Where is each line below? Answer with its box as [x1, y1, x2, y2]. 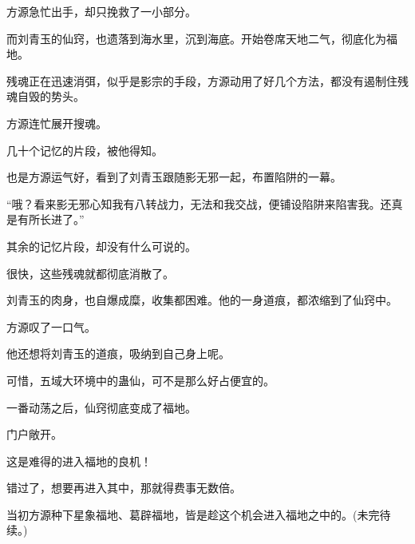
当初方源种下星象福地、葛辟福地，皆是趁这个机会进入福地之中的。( [6, 506, 358, 522]
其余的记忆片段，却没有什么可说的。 [6, 237, 196, 254]
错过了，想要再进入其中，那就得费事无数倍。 [6, 479, 241, 496]
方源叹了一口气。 [6, 318, 96, 335]
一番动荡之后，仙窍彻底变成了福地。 [6, 399, 196, 415]
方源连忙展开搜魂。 [6, 114, 107, 131]
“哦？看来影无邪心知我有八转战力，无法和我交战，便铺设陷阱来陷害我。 [6, 195, 381, 212]
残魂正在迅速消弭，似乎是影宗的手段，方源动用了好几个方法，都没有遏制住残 [6, 72, 409, 89]
